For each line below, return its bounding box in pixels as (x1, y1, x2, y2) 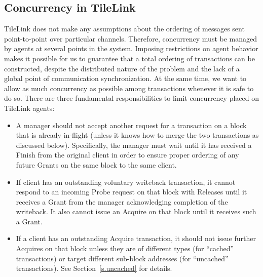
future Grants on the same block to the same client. (16, 159, 177, 170)
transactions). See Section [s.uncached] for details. (16, 263, 172, 273)
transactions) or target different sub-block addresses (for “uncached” (16, 253, 229, 263)
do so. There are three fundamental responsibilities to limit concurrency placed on (4, 93, 259, 103)
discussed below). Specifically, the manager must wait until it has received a (16, 139, 252, 150)
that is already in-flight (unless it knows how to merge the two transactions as (16, 130, 259, 140)
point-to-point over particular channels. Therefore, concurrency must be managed (4, 33, 257, 44)
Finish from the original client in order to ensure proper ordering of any (16, 149, 239, 160)
